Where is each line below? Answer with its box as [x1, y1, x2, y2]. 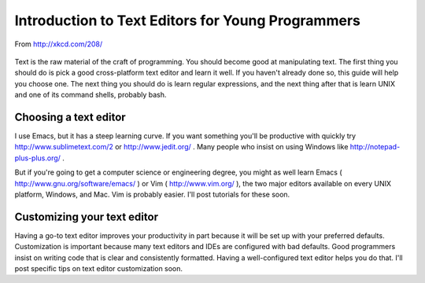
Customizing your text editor [14, 210, 159, 223]
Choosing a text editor [14, 110, 126, 123]
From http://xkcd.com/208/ [14, 39, 103, 49]
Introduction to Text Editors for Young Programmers [14, 12, 361, 29]
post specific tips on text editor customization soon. [14, 264, 183, 274]
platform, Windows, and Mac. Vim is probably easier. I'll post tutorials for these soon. [14, 189, 290, 199]
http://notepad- [349, 142, 401, 152]
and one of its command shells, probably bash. [14, 90, 167, 100]
